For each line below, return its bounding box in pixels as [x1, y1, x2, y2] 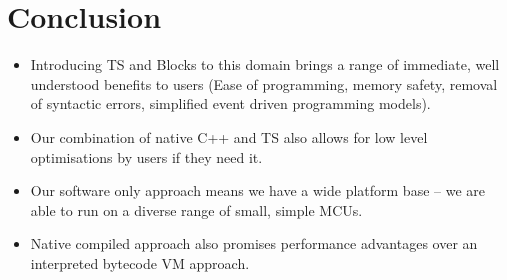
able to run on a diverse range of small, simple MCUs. [30, 199, 363, 220]
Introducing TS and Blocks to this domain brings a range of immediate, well [30, 54, 500, 75]
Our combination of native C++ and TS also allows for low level [30, 126, 428, 147]
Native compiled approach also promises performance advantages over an [30, 233, 478, 254]
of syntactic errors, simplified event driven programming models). [30, 93, 431, 114]
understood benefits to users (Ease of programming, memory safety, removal [30, 73, 498, 94]
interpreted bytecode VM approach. [30, 252, 250, 273]
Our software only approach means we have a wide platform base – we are [30, 180, 485, 201]
